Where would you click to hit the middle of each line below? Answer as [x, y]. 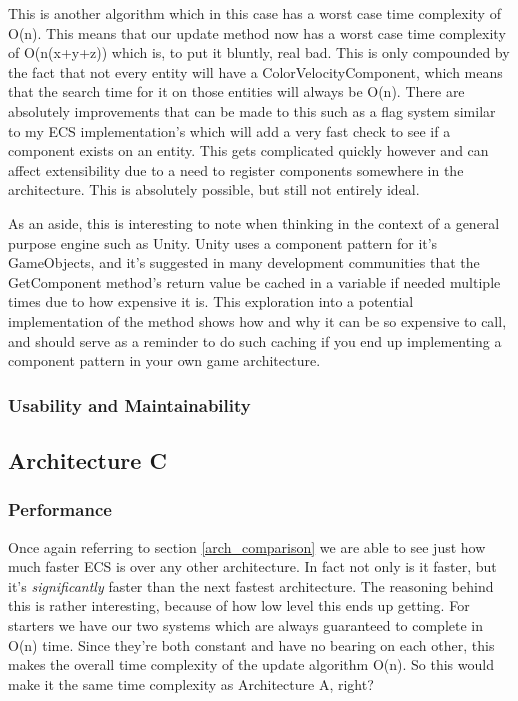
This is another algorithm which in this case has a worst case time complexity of [254, 13]
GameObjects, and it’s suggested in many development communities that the [244, 262]
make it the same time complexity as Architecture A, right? [191, 683]
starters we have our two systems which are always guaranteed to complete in [246, 624]
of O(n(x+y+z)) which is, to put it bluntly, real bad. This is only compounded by [259, 52]
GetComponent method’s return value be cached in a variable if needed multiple [254, 281]
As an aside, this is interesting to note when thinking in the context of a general [254, 222]
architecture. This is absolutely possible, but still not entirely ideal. [214, 189]
